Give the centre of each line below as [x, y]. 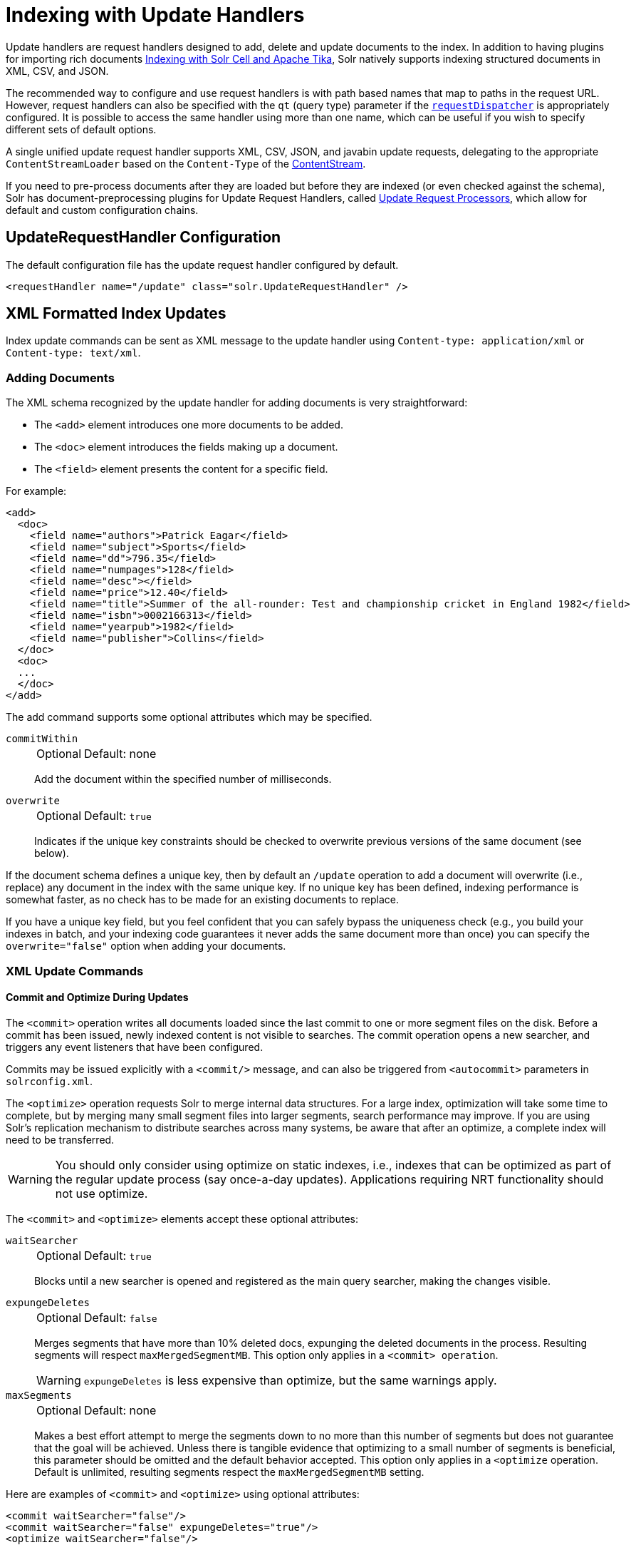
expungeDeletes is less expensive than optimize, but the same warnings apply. [290, 1380]
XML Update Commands [75, 971]
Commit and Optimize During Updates [97, 997]
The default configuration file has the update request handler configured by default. [202, 265]
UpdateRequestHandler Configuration [144, 237]
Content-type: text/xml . [73, 353]
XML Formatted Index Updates [116, 314]
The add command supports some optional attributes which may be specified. [189, 717]
